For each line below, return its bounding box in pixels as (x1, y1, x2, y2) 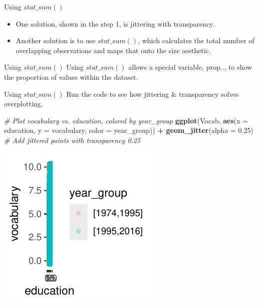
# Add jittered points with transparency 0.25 (4, 134, 141, 145)
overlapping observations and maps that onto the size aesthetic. (16, 45, 211, 55)
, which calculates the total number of (138, 35, 254, 46)
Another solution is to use (16, 35, 96, 46)
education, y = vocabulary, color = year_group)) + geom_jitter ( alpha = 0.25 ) (4, 125, 253, 135)
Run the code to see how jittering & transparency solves (66, 88, 239, 99)
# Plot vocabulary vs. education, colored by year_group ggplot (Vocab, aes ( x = (4, 115, 248, 125)
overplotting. (4, 98, 43, 109)
